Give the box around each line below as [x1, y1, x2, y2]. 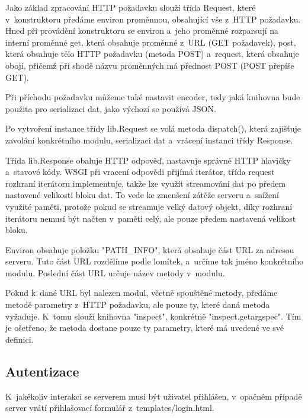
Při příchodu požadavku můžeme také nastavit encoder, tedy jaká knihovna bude [5, 91, 300, 103]
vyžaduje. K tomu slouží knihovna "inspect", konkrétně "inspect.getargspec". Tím [5, 309, 301, 322]
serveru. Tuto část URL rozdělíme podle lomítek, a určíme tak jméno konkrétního [5, 255, 304, 267]
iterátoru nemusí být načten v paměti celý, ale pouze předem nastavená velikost [5, 212, 296, 224]
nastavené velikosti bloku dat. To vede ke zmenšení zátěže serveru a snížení [5, 189, 279, 201]
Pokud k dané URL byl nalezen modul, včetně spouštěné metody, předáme [5, 286, 278, 299]
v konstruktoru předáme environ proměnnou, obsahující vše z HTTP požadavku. [5, 12, 301, 25]
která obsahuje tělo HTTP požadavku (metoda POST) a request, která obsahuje [5, 47, 299, 60]
